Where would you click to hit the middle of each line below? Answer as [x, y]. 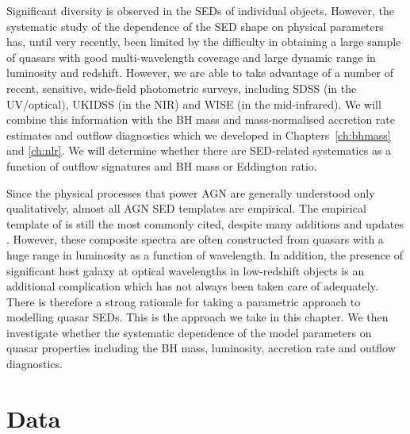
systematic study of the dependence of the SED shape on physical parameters [195, 26]
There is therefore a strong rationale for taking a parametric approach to [184, 301]
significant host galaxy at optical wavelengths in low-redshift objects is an [186, 270]
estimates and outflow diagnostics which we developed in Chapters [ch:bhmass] [199, 134]
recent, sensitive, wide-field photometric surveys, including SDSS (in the [182, 88]
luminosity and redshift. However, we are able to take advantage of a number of [200, 73]
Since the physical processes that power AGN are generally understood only [191, 192]
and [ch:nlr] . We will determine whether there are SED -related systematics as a [199, 150]
